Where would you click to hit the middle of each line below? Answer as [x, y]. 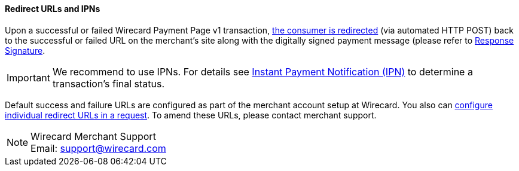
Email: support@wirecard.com [98, 148]
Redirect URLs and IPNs [53, 9]
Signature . [25, 50]
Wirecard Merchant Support [93, 136]
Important [28, 77]
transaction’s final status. [109, 83]
